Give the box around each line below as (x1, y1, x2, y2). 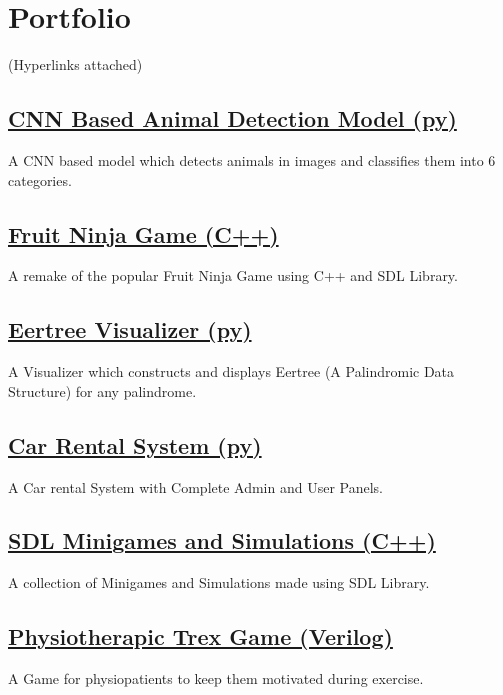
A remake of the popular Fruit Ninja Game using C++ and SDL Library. (8, 265, 458, 286)
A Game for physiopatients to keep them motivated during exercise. (8, 668, 424, 689)
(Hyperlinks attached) (8, 54, 143, 75)
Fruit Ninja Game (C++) (8, 218, 279, 249)
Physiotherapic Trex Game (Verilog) (8, 621, 393, 652)
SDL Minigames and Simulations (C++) (8, 525, 436, 556)
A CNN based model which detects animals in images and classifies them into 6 (8, 149, 496, 170)
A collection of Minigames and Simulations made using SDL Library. (8, 572, 430, 593)
